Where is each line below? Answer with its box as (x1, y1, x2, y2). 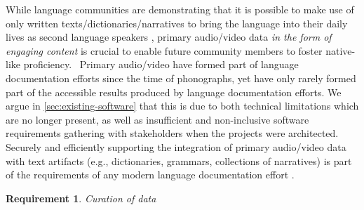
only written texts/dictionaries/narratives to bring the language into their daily (6, 15, 348, 30)
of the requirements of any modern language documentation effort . (6, 167, 295, 182)
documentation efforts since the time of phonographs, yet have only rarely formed (6, 70, 356, 85)
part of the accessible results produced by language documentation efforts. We (6, 84, 342, 99)
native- (325, 43, 356, 58)
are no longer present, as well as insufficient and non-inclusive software (6, 112, 309, 126)
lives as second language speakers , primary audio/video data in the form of (6, 29, 332, 44)
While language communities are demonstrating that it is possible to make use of (6, 2, 354, 16)
